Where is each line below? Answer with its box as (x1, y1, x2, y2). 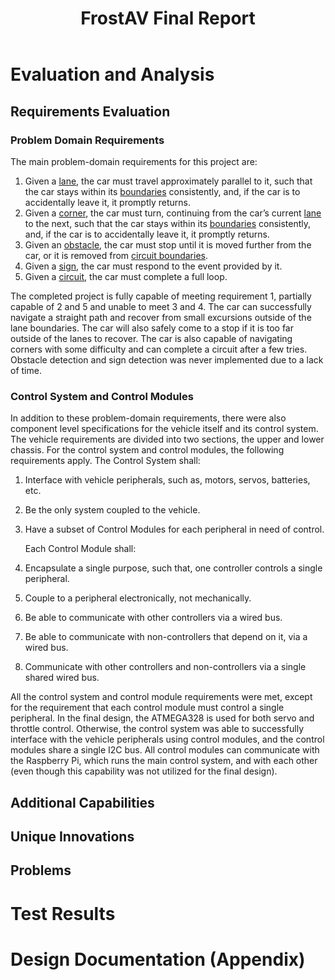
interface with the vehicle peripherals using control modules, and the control (10, 733, 325, 746)
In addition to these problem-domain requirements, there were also (10, 412, 287, 424)
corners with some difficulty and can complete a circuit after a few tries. (10, 343, 308, 355)
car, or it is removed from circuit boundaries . (24, 249, 209, 261)
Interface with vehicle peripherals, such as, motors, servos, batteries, (24, 474, 311, 486)
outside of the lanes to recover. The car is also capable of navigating (10, 332, 293, 344)
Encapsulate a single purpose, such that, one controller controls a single (24, 562, 323, 574)
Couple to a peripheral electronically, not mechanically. (24, 592, 252, 604)
